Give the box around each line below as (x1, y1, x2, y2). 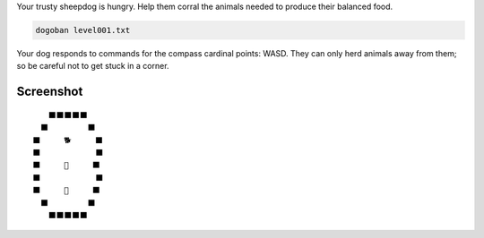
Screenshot (16, 84, 83, 99)
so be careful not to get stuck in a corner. (16, 61, 169, 72)
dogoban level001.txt (35, 25, 131, 35)
